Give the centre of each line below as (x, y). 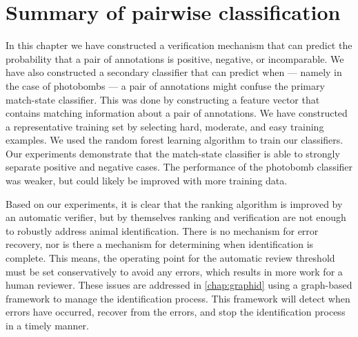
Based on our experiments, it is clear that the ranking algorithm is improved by (174, 203)
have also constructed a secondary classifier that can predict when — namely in (174, 72)
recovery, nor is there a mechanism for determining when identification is (160, 244)
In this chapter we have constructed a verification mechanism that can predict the (179, 45)
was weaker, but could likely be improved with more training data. (147, 181)
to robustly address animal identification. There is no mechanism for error (162, 230)
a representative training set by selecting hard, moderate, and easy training (165, 126)
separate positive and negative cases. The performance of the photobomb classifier (179, 167)
